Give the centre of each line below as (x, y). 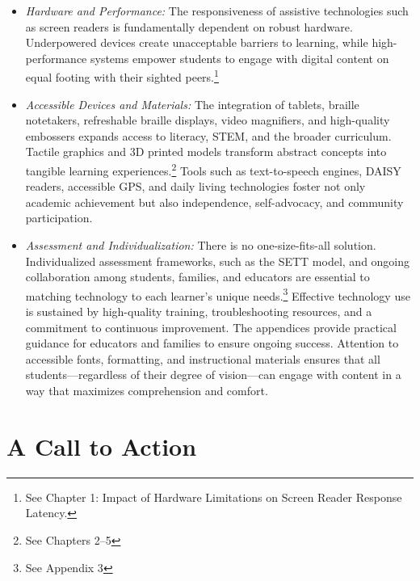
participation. (59, 218)
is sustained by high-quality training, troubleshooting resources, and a (199, 312)
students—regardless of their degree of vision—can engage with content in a (213, 375)
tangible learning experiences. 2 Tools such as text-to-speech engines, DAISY (213, 169)
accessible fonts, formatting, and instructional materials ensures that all (203, 358)
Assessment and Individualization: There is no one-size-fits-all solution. (201, 245)
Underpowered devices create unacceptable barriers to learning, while (197, 42)
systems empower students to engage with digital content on (239, 58)
